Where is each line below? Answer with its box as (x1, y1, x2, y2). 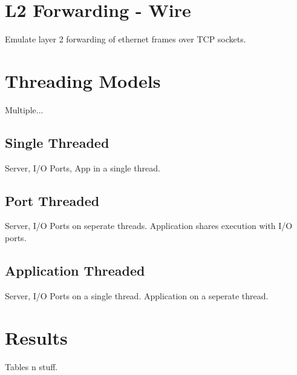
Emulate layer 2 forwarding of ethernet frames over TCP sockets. (5, 33, 246, 45)
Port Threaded (5, 191, 100, 210)
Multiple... (5, 103, 44, 116)
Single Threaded (5, 133, 109, 151)
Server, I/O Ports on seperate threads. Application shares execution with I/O (5, 219, 293, 232)
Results (5, 325, 68, 350)
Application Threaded (5, 261, 145, 280)
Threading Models (5, 68, 161, 93)
